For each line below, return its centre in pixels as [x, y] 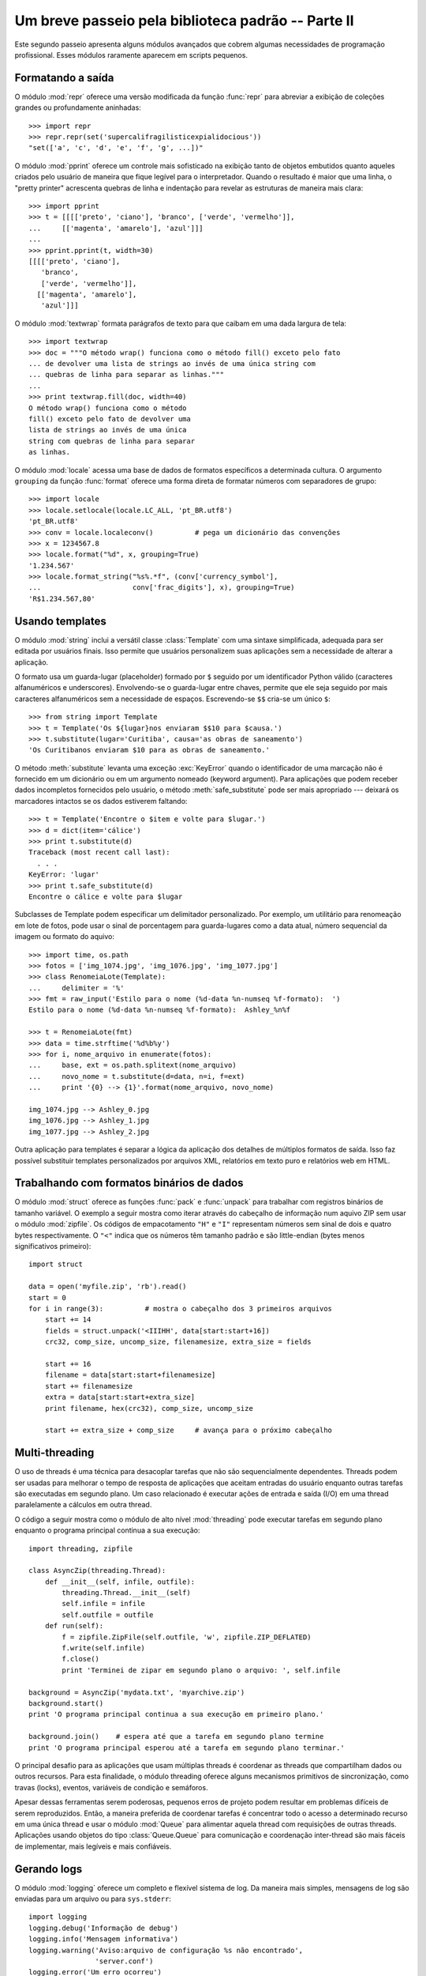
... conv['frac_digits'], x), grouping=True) [162, 588]
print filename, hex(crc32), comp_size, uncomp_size [149, 1408]
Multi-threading [54, 1453]
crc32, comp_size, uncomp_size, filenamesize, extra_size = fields [178, 1342]
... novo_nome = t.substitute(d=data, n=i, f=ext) [137, 1076]
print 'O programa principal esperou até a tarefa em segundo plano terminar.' [187, 1748]
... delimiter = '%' [77, 988]
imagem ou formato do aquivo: [64, 937]
